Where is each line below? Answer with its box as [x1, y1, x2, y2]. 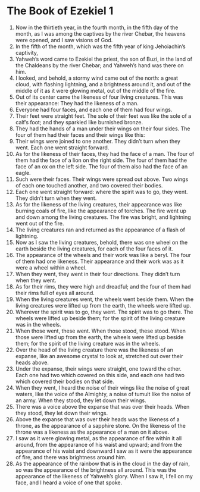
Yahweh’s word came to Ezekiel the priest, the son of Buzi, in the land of [15, 55, 193, 62]
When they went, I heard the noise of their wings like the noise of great [15, 384, 189, 391]
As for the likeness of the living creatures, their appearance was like [15, 200, 182, 208]
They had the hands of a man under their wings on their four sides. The [15, 125, 190, 132]
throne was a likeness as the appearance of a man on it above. [15, 428, 169, 435]
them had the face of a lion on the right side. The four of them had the [15, 156, 187, 164]
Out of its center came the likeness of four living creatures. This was [15, 93, 183, 101]
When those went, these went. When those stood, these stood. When [15, 327, 186, 334]
